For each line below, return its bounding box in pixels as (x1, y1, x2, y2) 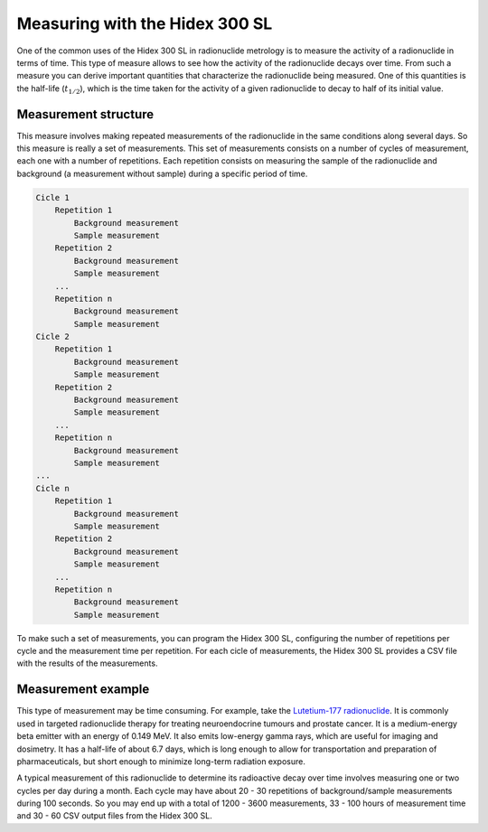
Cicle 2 (35, 332, 70, 342)
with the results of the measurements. (16, 658, 158, 668)
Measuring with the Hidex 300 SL (16, 14, 273, 33)
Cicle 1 (35, 192, 70, 202)
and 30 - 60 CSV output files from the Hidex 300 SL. (16, 810, 212, 821)
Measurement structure (16, 107, 155, 122)
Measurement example (16, 682, 150, 697)
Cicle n (35, 483, 70, 493)
